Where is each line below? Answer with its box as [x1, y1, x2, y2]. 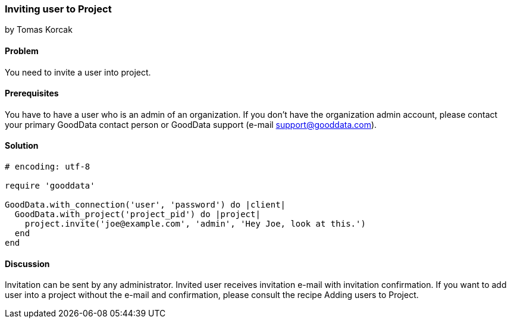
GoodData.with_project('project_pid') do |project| [14, 209, 261, 219]
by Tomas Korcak [5, 24, 73, 35]
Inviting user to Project [5, 3, 112, 15]
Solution [5, 140, 39, 151]
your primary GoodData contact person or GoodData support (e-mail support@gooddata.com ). [5, 119, 377, 130]
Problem [5, 45, 39, 56]
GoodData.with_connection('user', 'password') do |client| [5, 200, 286, 210]
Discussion [5, 258, 50, 269]
